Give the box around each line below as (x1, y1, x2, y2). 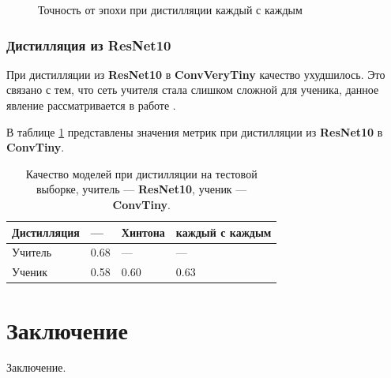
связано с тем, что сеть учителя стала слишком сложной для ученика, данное (6, 81, 379, 98)
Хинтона (121, 223, 165, 240)
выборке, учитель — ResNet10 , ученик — (36, 181, 247, 197)
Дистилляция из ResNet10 (6, 35, 171, 54)
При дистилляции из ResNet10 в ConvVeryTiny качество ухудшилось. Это (6, 65, 385, 82)
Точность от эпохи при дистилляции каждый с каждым (38, 2, 303, 17)
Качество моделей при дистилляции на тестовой (25, 165, 258, 182)
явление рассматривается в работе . (6, 97, 176, 113)
